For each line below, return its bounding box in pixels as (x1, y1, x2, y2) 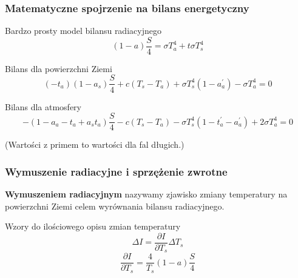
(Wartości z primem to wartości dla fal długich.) (5, 138, 185, 151)
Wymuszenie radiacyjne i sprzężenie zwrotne (5, 164, 228, 179)
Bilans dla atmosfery (5, 100, 81, 113)
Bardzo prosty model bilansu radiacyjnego (5, 24, 161, 37)
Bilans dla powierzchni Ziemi (5, 62, 112, 74)
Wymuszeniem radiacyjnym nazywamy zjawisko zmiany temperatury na (5, 188, 288, 200)
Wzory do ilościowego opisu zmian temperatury (5, 220, 181, 233)
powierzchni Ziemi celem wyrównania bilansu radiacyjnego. (5, 199, 225, 212)
